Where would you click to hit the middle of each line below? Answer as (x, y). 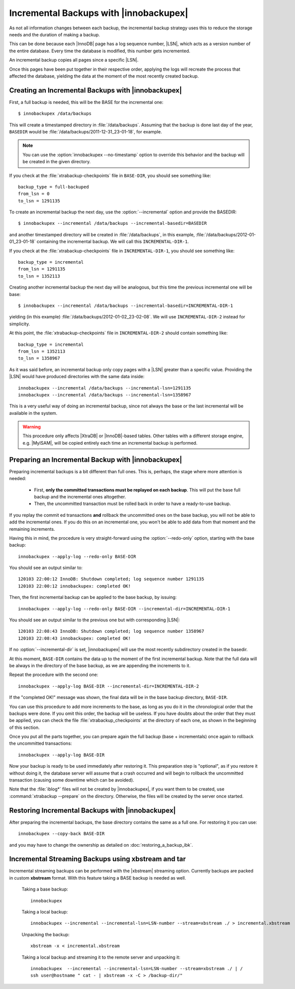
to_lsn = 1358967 (39, 358)
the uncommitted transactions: (41, 743)
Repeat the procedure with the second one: (54, 675)
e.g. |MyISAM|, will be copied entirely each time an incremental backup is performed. (110, 443)
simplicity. (19, 324)
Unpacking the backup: (46, 934)
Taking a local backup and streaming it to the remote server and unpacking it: (101, 957)
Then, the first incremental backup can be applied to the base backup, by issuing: (93, 597)
